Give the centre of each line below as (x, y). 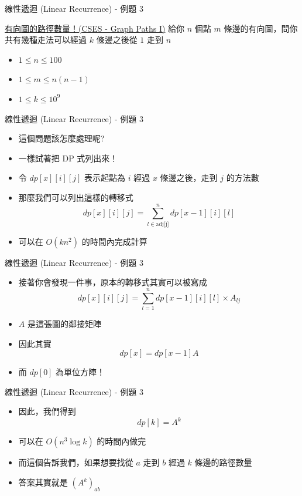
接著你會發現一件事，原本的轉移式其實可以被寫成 (113, 282)
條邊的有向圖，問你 (261, 28)
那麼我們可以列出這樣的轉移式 (76, 197)
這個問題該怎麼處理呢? (61, 138)
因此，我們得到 (47, 411)
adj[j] (162, 224)
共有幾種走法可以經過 (46, 40)
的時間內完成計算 (114, 241)
